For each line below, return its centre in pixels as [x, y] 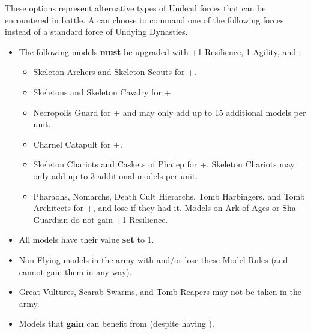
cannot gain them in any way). [75, 271]
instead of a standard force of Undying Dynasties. [96, 31]
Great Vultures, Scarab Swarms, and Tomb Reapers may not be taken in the [160, 292]
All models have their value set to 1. [86, 240]
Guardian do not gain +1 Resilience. [101, 219]
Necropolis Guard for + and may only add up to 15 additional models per [170, 112]
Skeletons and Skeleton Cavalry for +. [103, 91]
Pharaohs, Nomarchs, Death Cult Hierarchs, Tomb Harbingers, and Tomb [169, 196]
